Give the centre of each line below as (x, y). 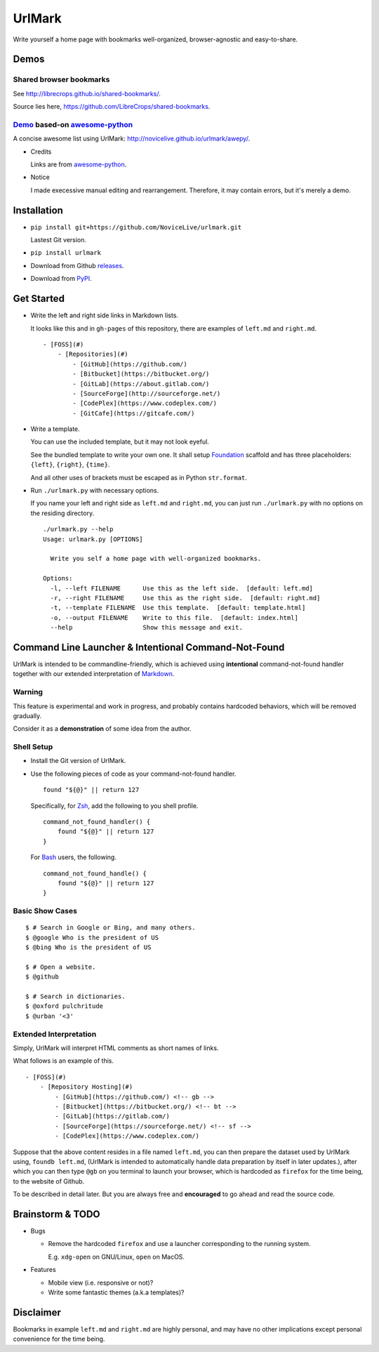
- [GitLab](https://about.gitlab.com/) (141, 384)
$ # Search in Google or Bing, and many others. (111, 928)
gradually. (27, 715)
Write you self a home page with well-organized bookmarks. (156, 559)
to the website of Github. (49, 1181)
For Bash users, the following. (74, 857)
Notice (40, 177)
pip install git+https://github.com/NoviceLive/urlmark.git (136, 227)
